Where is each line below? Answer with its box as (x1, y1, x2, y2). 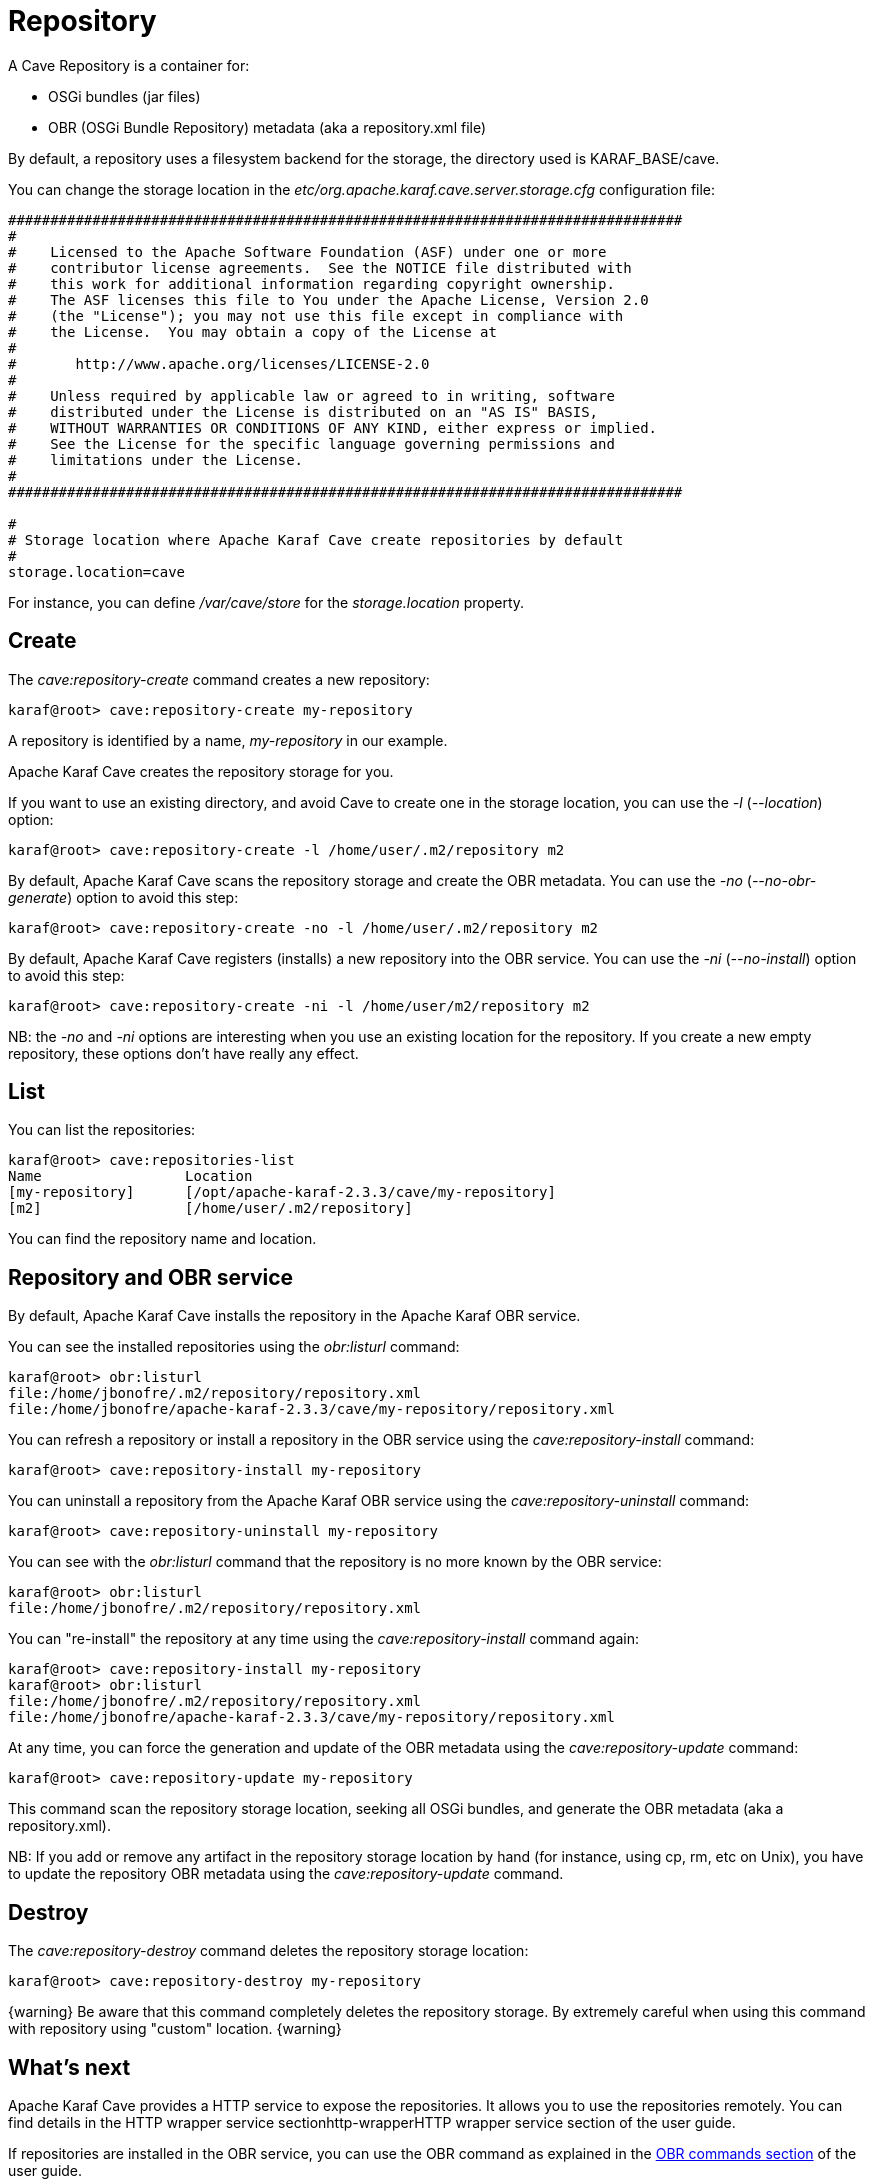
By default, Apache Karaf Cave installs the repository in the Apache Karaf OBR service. (8, 1307, 581, 1325)
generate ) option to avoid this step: (8, 888, 239, 906)
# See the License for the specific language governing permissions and (8, 435, 615, 452)
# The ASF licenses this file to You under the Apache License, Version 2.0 (8, 291, 649, 308)
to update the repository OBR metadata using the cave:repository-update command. (8, 1865, 564, 1883)
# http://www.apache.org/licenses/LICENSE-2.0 (8, 355, 430, 372)
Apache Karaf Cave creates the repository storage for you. (8, 762, 394, 780)
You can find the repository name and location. (8, 1230, 317, 1248)
